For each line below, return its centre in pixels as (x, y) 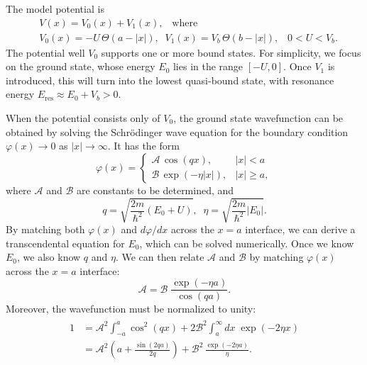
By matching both (45, 229)
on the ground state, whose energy (81, 66)
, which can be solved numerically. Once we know (247, 243)
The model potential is (55, 9)
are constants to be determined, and (155, 190)
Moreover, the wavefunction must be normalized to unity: (131, 309)
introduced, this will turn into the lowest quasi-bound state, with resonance (170, 80)
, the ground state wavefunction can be (258, 118)
